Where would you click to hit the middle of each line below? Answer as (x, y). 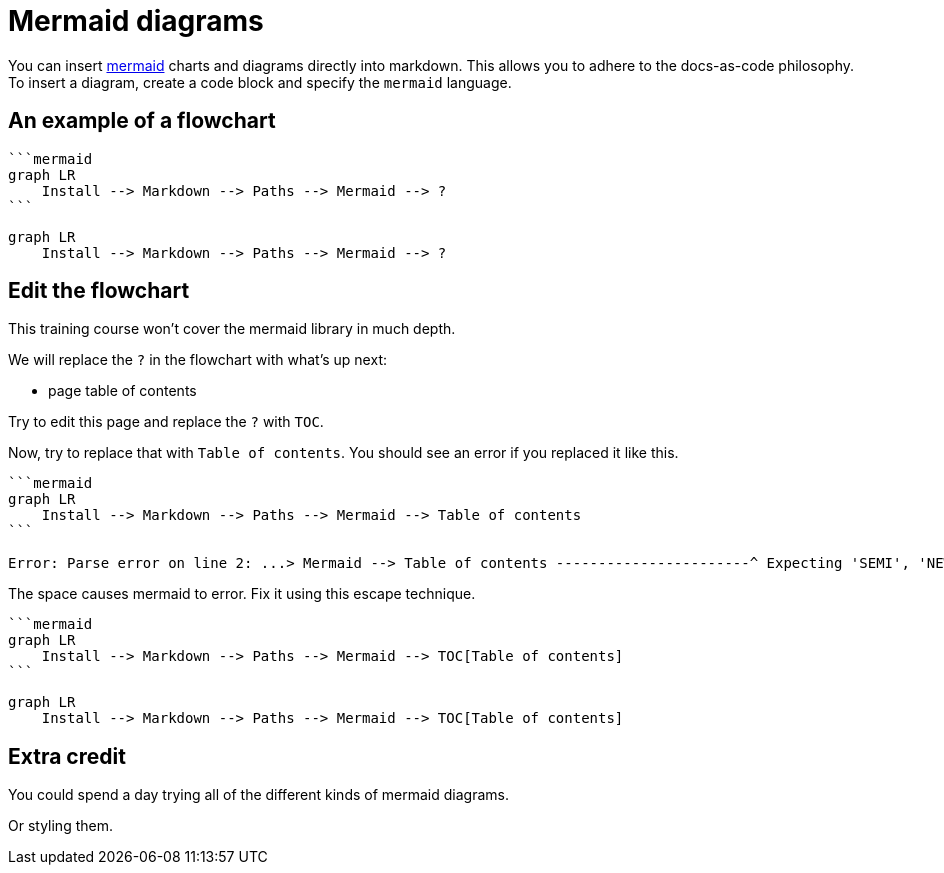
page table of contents (122, 391)
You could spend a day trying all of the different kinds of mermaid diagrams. (258, 795)
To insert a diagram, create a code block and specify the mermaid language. (260, 82)
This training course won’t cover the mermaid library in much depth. (232, 329)
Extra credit (67, 756)
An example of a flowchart (142, 121)
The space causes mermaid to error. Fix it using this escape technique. (242, 594)
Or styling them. (60, 826)
